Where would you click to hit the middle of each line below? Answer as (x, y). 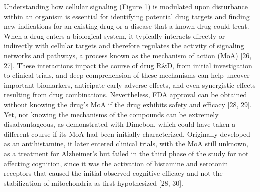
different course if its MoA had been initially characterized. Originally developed (127, 134)
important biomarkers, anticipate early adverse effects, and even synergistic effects (130, 85)
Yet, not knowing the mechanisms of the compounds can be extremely (111, 114)
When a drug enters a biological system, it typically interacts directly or (115, 36)
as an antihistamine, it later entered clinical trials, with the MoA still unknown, (126, 144)
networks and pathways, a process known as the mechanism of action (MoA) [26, (128, 55)
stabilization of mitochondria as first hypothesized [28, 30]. (94, 183)
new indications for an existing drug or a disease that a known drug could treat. (127, 26)
